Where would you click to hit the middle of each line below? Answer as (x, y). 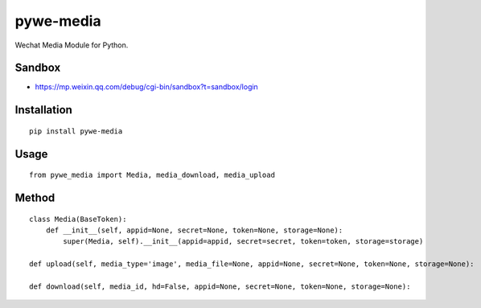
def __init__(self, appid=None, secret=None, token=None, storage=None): (194, 230)
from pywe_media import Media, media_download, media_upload (152, 175)
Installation (43, 110)
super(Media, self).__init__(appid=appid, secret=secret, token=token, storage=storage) (243, 242)
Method (35, 198)
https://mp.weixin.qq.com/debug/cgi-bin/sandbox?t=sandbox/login (147, 87)
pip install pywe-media (76, 131)
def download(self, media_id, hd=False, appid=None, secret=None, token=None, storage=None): (220, 287)
